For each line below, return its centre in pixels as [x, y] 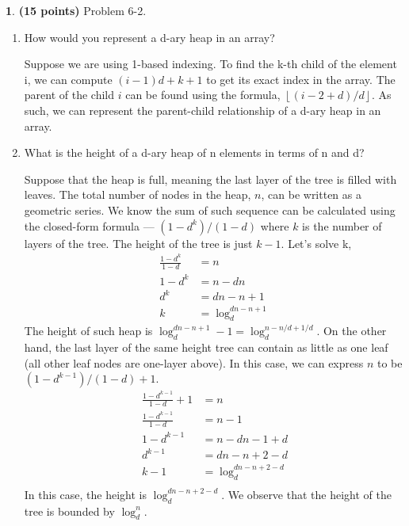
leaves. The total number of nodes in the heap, [138, 194]
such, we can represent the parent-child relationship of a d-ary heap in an [203, 110]
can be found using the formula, [203, 95]
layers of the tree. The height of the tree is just [138, 243]
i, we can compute [68, 79]
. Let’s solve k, [316, 243]
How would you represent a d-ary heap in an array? [149, 37]
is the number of [342, 225]
